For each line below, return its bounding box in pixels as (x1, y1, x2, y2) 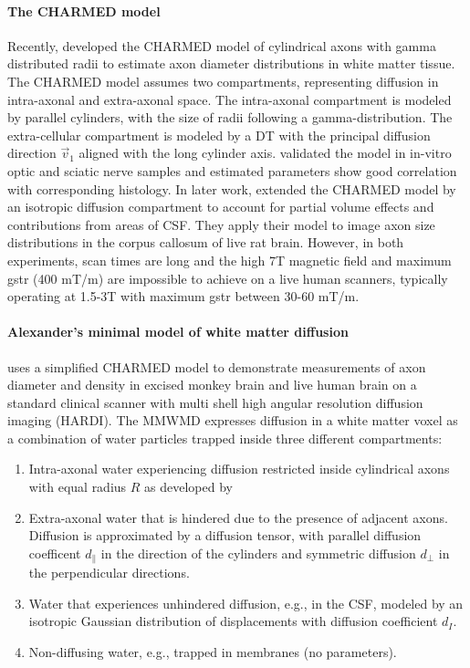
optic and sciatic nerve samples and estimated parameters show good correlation (7, 161, 457, 180)
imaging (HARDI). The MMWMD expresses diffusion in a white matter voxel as (7, 411, 458, 430)
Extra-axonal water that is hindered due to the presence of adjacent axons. (28, 507, 448, 527)
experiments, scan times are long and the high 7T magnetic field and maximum (7, 250, 452, 269)
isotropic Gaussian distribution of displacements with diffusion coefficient (28, 611, 438, 631)
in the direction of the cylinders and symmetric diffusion (100, 543, 416, 562)
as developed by (144, 477, 233, 496)
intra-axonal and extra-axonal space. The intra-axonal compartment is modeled (7, 89, 452, 109)
